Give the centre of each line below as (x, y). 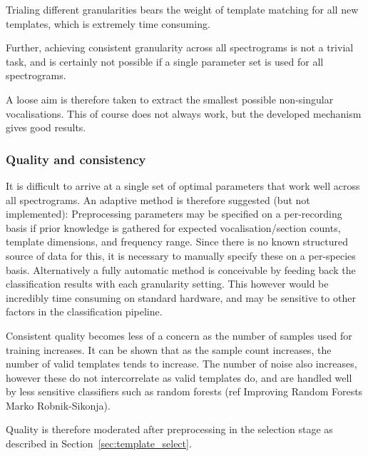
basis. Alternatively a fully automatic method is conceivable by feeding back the (181, 269)
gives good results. (46, 127)
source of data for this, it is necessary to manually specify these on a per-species (181, 255)
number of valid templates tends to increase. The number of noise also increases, (182, 364)
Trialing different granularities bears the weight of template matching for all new (182, 9)
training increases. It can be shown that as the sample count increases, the (169, 349)
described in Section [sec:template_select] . (99, 444)
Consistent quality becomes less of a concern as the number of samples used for (179, 335)
